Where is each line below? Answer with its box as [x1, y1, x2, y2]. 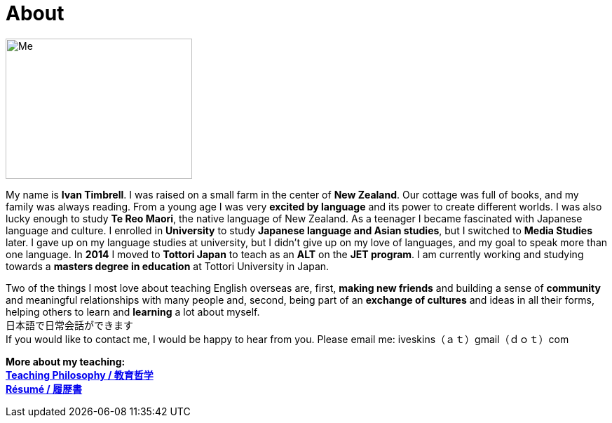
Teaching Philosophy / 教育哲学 [6, 368, 154, 381]
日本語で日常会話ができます [6, 318, 133, 331]
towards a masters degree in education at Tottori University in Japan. [6, 260, 329, 272]
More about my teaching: [6, 355, 125, 368]
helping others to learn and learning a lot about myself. [6, 305, 260, 318]
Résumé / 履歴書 [6, 382, 83, 395]
